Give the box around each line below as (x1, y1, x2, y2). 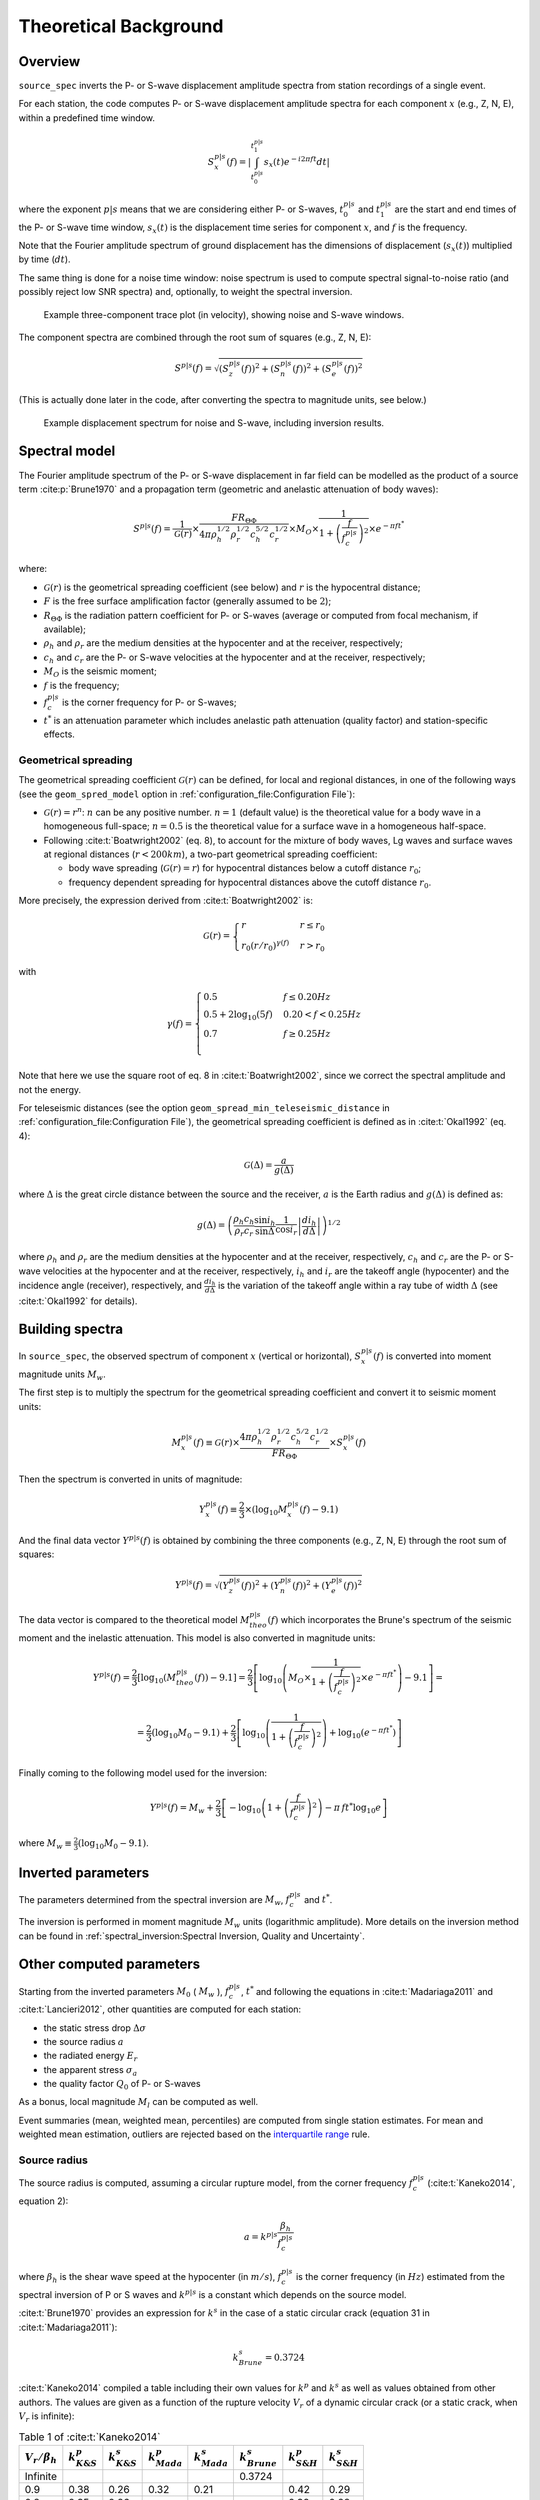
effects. (43, 728, 75, 740)
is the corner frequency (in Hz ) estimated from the (295, 2271, 505, 2283)
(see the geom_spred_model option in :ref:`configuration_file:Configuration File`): (18, 788, 355, 800)
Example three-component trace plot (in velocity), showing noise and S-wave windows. (43, 308, 405, 320)
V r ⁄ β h (24, 2450, 58, 2465)
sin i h (253, 1214, 276, 1228)
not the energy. (18, 1083, 82, 1095)
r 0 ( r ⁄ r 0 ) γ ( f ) (241, 938, 290, 954)
